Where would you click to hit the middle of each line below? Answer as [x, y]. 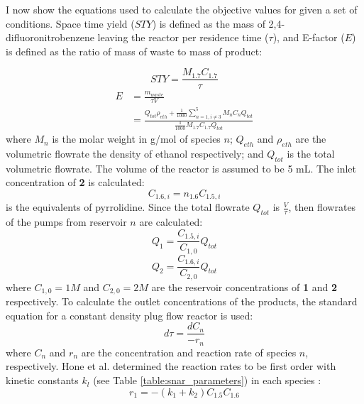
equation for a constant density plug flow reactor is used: [129, 315]
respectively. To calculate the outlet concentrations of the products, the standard [182, 301]
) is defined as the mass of [209, 23]
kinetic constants [42, 380]
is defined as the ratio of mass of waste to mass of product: [134, 51]
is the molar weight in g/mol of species [136, 139]
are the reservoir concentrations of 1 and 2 [244, 286]
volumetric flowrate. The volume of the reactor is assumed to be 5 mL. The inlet [181, 168]
